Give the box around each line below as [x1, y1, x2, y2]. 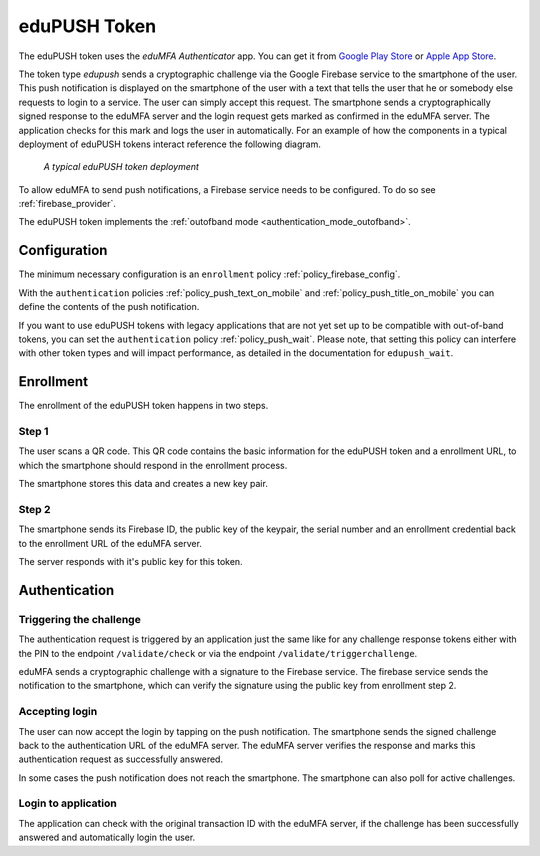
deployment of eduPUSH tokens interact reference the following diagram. [18, 138, 322, 150]
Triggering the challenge [18, 612, 142, 626]
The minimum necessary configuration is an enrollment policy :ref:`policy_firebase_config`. [18, 268, 401, 280]
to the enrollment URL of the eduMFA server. [18, 537, 202, 549]
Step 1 [18, 424, 49, 438]
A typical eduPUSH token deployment [43, 161, 200, 173]
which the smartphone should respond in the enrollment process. [18, 459, 288, 471]
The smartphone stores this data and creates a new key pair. [18, 478, 269, 490]
